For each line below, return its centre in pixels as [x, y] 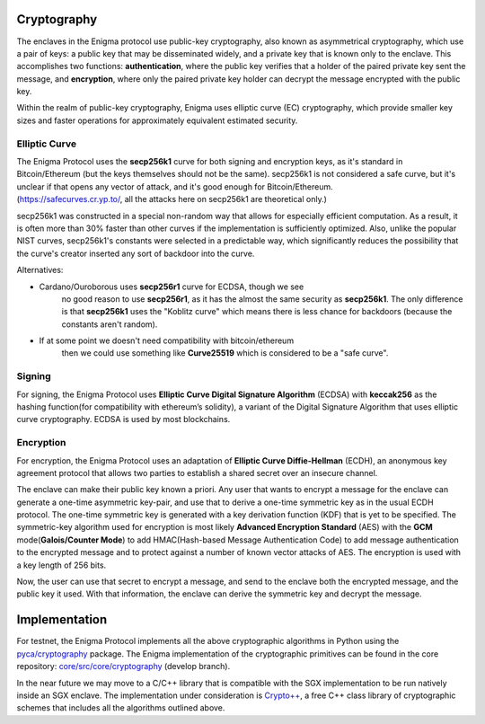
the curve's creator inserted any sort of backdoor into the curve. [136, 253]
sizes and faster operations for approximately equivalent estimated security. [157, 120]
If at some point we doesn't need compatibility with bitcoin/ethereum [167, 340]
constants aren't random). [110, 324]
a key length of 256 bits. [62, 565]
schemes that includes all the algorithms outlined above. [121, 708]
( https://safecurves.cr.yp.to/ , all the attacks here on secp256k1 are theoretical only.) [172, 199]
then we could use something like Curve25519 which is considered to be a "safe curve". [225, 353]
